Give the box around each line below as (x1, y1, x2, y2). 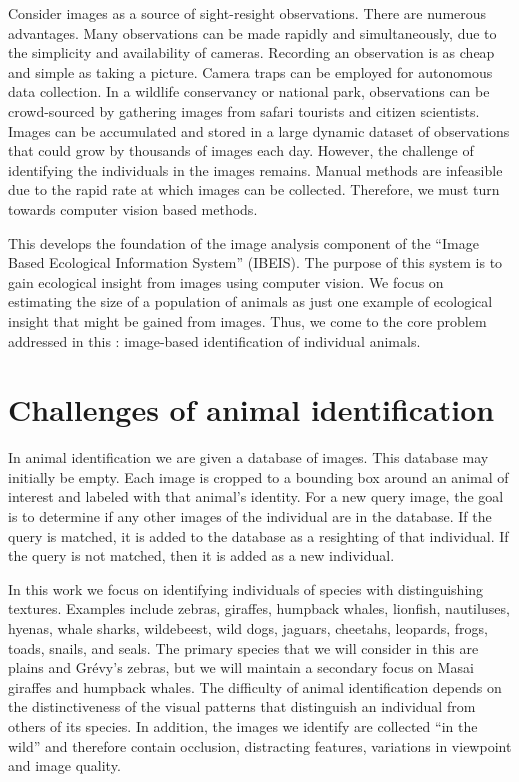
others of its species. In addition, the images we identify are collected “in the (8, 715, 478, 736)
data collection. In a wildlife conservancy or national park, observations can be (8, 81, 490, 102)
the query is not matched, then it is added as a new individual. (8, 545, 395, 566)
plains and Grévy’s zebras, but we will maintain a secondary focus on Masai (8, 657, 474, 678)
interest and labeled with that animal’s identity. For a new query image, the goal (8, 486, 504, 507)
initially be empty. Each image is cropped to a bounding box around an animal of (8, 466, 509, 487)
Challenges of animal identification (8, 389, 495, 430)
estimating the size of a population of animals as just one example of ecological (8, 291, 493, 312)
